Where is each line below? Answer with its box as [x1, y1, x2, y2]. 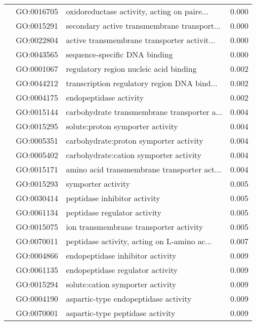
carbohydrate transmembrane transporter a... [66, 106, 222, 117]
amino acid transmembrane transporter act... [66, 163, 221, 175]
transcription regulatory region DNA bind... [66, 77, 217, 89]
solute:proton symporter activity [66, 120, 178, 132]
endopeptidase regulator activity [66, 264, 178, 275]
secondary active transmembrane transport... [66, 20, 221, 31]
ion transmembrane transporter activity [66, 221, 203, 232]
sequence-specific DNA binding [66, 49, 173, 60]
